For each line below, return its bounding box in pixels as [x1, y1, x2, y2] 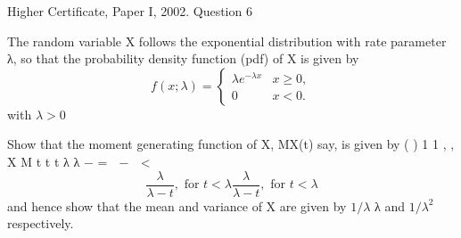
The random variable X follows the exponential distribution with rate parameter [7, 31, 447, 50]
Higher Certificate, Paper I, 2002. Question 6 [7, 2, 252, 20]
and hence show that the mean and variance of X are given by [7, 196, 347, 215]
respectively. [7, 214, 74, 233]
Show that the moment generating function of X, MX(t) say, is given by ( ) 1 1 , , [7, 135, 455, 153]
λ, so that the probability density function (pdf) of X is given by [7, 49, 359, 68]
